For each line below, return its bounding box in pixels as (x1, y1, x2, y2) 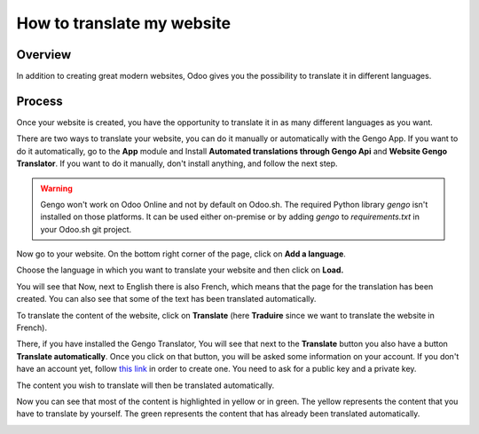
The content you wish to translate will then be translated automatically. (16, 380, 275, 391)
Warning (40, 183, 73, 193)
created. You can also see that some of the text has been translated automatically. (16, 294, 317, 304)
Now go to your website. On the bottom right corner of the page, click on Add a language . (16, 249, 346, 259)
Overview (16, 47, 72, 62)
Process (16, 93, 63, 108)
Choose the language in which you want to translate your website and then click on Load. (16, 264, 344, 275)
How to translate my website (16, 13, 231, 33)
